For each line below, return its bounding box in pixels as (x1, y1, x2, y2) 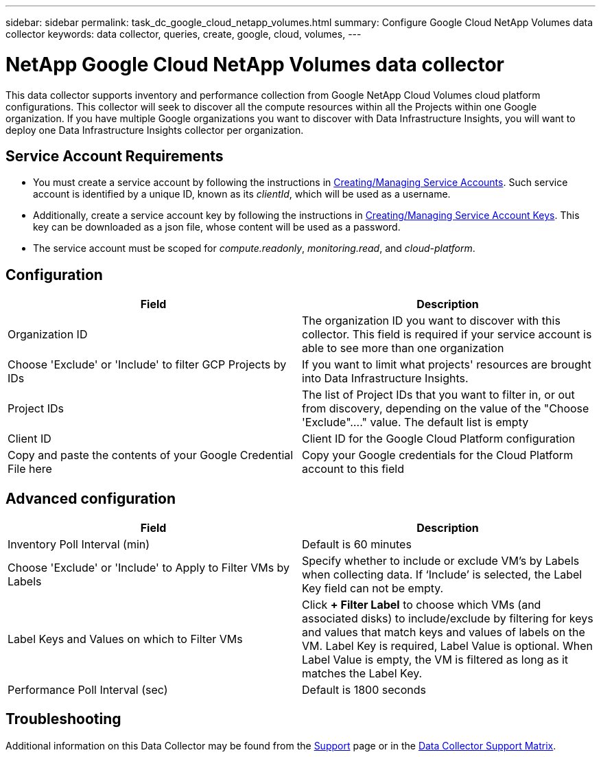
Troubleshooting (5, 710, 121, 728)
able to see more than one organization (302, 341, 504, 356)
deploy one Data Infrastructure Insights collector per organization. (5, 124, 304, 136)
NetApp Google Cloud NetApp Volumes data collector (5, 52, 505, 76)
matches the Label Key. (302, 666, 423, 681)
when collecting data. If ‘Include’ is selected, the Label (302, 568, 582, 582)
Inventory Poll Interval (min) (8, 537, 150, 552)
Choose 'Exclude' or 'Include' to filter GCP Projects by (8, 358, 287, 372)
